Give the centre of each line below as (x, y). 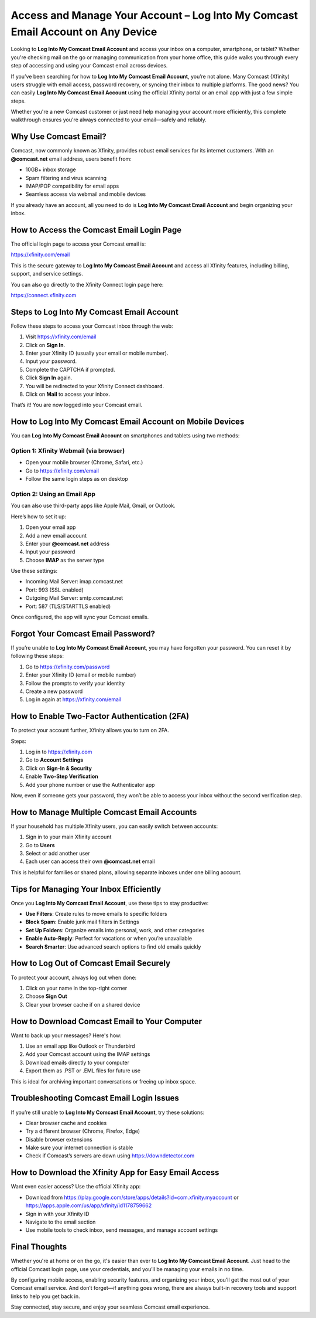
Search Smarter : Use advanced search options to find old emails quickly (113, 946)
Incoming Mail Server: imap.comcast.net (74, 582)
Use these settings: (34, 571)
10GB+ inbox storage (51, 169)
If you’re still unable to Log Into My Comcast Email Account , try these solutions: (108, 1112)
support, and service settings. (47, 274)
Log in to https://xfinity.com (59, 752)
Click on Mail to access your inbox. (68, 394)
